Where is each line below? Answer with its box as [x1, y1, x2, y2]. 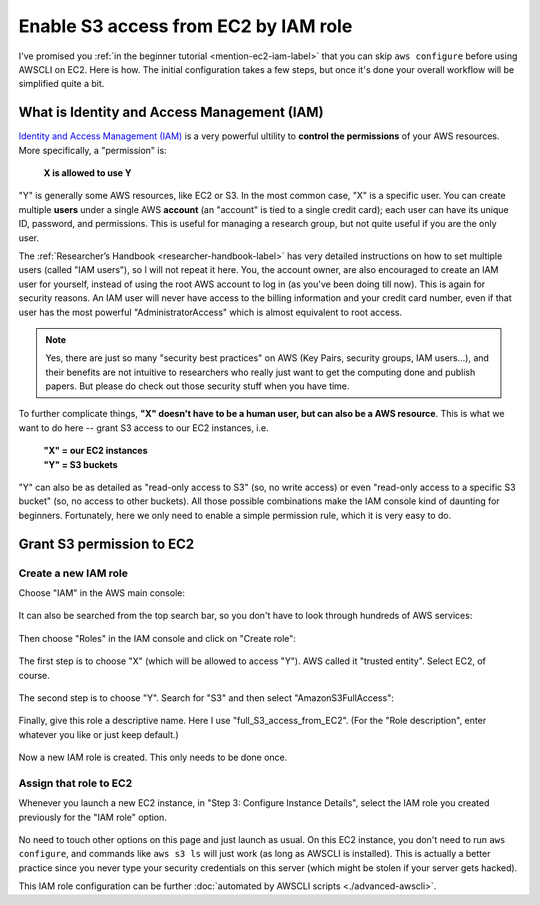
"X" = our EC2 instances [43, 445, 149, 457]
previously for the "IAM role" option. [18, 811, 167, 823]
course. [18, 669, 50, 681]
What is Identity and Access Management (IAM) [18, 104, 324, 121]
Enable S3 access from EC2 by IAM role [18, 15, 353, 37]
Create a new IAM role [18, 566, 129, 580]
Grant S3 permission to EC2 [18, 535, 195, 552]
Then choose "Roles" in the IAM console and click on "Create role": [18, 632, 297, 644]
